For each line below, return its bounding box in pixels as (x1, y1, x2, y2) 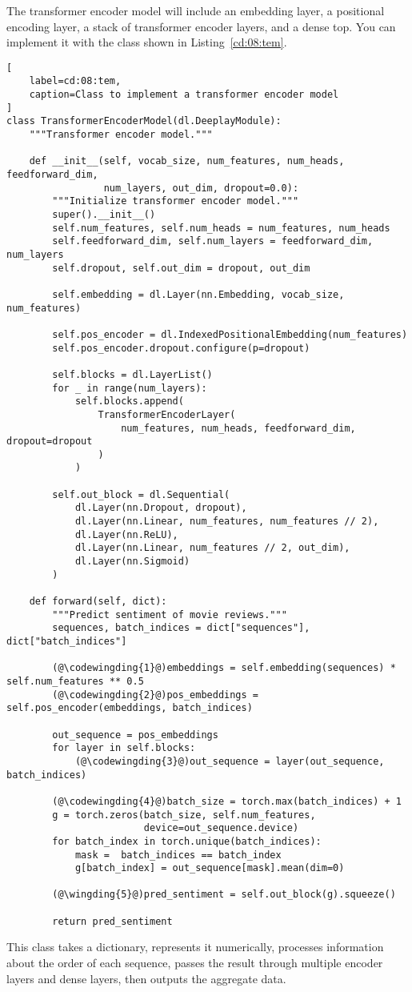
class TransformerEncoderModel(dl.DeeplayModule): (6, 115, 282, 127)
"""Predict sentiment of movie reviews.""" (52, 608, 287, 621)
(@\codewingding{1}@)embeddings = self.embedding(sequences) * (52, 662, 396, 674)
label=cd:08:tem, (29, 75, 122, 87)
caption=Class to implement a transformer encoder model (29, 89, 339, 101)
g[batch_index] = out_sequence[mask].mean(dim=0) (74, 862, 345, 874)
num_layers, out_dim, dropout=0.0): (103, 182, 299, 194)
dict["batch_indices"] (6, 636, 127, 647)
